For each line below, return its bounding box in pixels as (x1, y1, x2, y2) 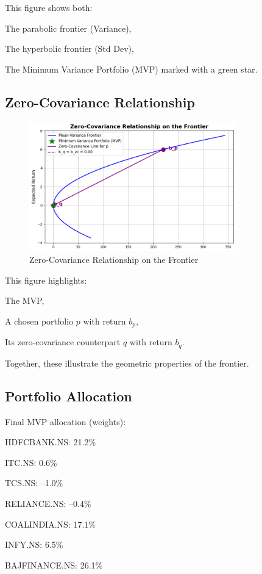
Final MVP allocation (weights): (5, 415, 126, 428)
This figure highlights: (5, 273, 87, 286)
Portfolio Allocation (5, 386, 132, 405)
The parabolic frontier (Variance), (5, 21, 132, 34)
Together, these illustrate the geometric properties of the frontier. (5, 356, 249, 369)
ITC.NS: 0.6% (5, 456, 57, 468)
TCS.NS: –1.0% (5, 476, 63, 489)
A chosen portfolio (5, 314, 74, 327)
